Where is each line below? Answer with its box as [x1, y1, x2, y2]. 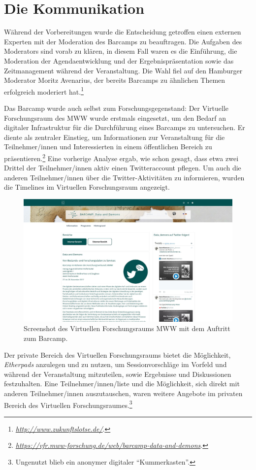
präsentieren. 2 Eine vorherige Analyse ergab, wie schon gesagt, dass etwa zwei [4, 151, 239, 163]
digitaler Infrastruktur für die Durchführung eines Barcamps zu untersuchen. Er [4, 122, 245, 133]
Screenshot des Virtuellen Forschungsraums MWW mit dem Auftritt [24, 323, 230, 334]
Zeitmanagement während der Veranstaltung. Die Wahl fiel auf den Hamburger [4, 65, 243, 75]
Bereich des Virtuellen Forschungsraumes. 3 [4, 398, 132, 410]
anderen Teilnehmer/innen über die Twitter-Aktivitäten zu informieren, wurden [4, 172, 245, 182]
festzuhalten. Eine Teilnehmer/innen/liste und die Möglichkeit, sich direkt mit [4, 378, 240, 389]
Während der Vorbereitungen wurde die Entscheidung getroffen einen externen [4, 27, 241, 37]
